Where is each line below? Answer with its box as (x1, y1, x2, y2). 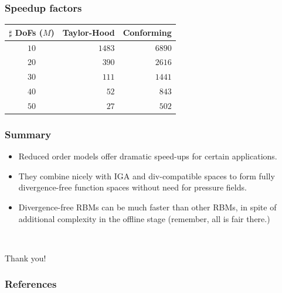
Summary (5, 127, 52, 141)
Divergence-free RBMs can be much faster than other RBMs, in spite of (18, 201, 277, 213)
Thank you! (5, 251, 46, 264)
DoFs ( (15, 26, 43, 38)
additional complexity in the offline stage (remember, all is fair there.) (18, 212, 270, 224)
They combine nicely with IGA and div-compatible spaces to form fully (18, 169, 275, 182)
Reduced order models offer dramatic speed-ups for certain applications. (18, 150, 277, 162)
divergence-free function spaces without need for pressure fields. (18, 181, 247, 193)
